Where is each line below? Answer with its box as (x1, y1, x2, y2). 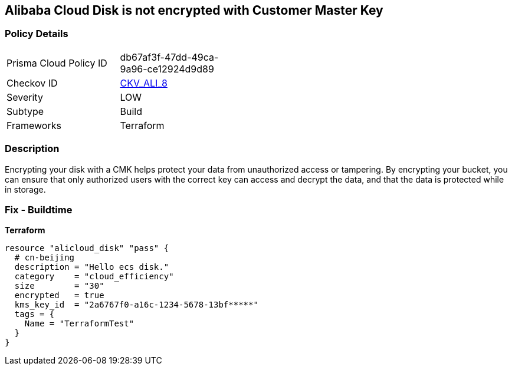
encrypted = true (14, 290, 104, 300)
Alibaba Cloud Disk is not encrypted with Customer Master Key (5, 3, 383, 18)
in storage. (5, 184, 46, 194)
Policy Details (5, 28, 68, 40)
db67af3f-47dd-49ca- (120, 51, 219, 63)
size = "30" (14, 281, 104, 291)
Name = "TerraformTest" (24, 319, 134, 329)
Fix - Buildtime (5, 203, 73, 216)
